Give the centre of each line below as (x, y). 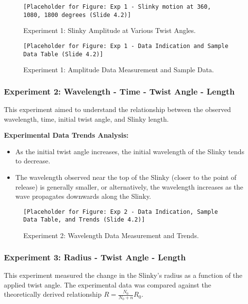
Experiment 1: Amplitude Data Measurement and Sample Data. (119, 70)
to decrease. (33, 161)
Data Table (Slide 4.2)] (63, 54)
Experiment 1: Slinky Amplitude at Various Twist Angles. (110, 30)
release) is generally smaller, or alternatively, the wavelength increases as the (129, 186)
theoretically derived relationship (53, 294)
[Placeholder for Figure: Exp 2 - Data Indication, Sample (121, 212)
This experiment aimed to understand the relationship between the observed (117, 109)
